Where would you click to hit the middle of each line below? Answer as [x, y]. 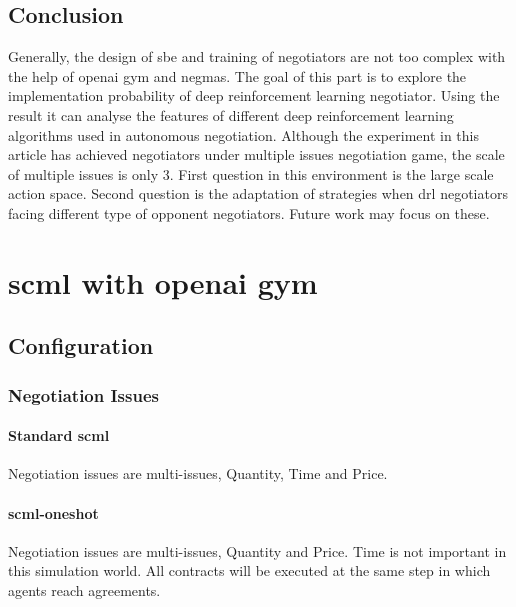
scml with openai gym [163, 281]
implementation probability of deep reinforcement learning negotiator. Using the [254, 95]
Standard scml [59, 435]
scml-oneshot [53, 512]
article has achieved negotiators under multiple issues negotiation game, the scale [256, 154]
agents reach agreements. [84, 589]
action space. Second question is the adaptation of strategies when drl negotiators [258, 193]
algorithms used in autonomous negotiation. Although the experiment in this [243, 134]
